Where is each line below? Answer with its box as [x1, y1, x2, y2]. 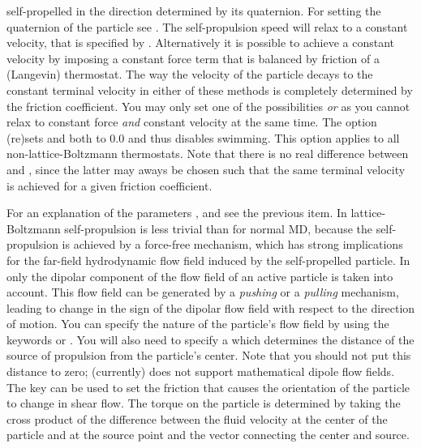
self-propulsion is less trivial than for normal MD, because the [64, 220, 372, 237]
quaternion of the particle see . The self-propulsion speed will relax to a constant [6, 18, 408, 35]
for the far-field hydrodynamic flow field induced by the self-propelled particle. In [6, 251, 410, 268]
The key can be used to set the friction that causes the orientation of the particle [6, 378, 410, 395]
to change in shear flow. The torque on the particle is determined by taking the [6, 395, 401, 412]
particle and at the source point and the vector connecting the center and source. [6, 426, 410, 443]
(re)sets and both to [6, 129, 106, 146]
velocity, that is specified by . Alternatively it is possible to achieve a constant [6, 34, 395, 51]
